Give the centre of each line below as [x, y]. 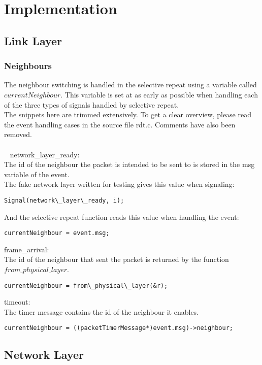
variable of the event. [37, 174]
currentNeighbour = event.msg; [57, 233]
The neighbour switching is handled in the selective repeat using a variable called [130, 85]
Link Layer [33, 40]
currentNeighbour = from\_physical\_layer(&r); [86, 286]
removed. [18, 134]
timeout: [17, 302]
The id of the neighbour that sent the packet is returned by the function [117, 259]
